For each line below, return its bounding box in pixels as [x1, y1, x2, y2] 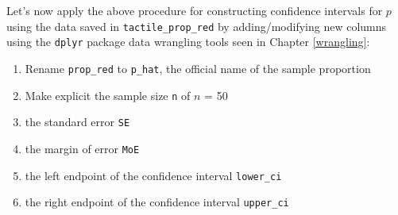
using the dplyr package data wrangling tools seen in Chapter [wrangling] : [6, 33, 370, 50]
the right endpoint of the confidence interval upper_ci [25, 194, 289, 210]
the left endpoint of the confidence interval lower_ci [25, 167, 282, 183]
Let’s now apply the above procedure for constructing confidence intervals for [6, 2, 383, 18]
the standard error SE [25, 113, 130, 130]
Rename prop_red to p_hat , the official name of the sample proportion [25, 60, 371, 76]
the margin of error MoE [25, 140, 140, 156]
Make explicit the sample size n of [25, 86, 191, 103]
